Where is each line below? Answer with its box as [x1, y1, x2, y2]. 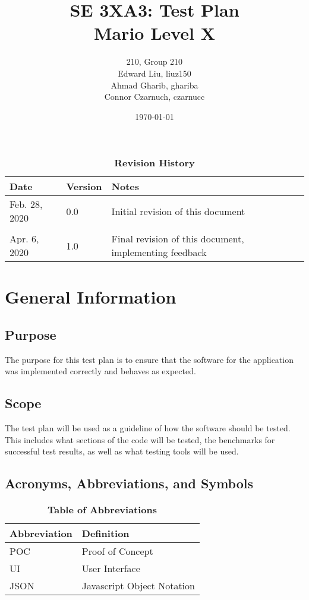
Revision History [114, 156, 195, 170]
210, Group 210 [126, 55, 183, 68]
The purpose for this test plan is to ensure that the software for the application [5, 353, 294, 365]
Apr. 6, [10, 232, 39, 246]
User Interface [81, 561, 140, 576]
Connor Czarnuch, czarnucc [104, 90, 205, 103]
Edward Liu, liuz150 [118, 67, 191, 79]
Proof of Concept [81, 544, 153, 558]
